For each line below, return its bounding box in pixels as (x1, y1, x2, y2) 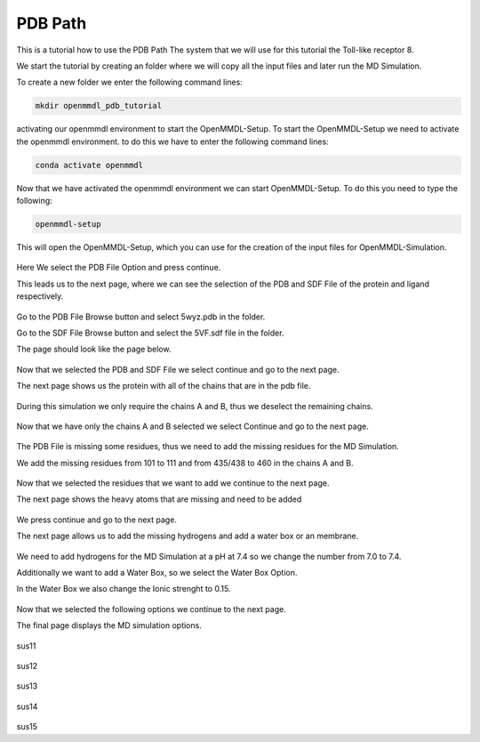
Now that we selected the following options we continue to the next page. (16, 603, 286, 614)
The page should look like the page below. (16, 343, 172, 355)
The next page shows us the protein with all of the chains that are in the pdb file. (16, 381, 311, 391)
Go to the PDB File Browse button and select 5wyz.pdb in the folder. (16, 311, 266, 322)
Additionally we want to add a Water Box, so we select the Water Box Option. (16, 568, 298, 578)
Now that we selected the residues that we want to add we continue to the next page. (16, 478, 330, 488)
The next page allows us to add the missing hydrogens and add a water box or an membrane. (16, 530, 359, 542)
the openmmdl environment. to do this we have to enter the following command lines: (16, 136, 329, 147)
